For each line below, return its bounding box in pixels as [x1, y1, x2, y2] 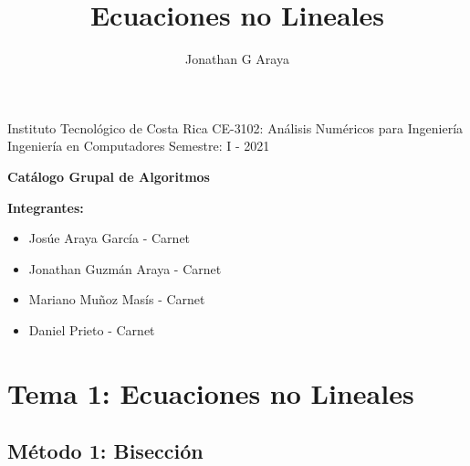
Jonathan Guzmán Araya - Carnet [28, 259, 222, 278]
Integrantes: [7, 197, 84, 217]
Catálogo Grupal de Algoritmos [7, 166, 210, 185]
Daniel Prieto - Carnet [28, 320, 155, 339]
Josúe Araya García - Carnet [28, 228, 191, 248]
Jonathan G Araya [185, 49, 289, 69]
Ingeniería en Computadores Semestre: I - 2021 [7, 136, 270, 155]
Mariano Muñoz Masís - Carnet [28, 290, 205, 309]
